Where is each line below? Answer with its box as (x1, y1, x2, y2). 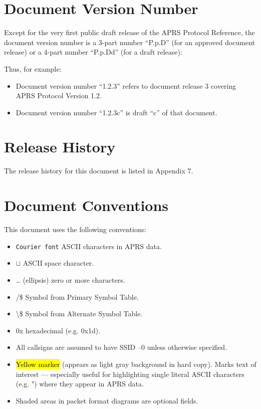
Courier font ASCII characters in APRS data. (16, 241, 162, 251)
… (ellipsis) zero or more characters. (16, 274, 125, 285)
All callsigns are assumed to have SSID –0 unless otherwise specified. (16, 342, 227, 352)
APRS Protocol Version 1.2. (16, 90, 102, 101)
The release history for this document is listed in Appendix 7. (4, 165, 193, 176)
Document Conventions (4, 195, 169, 216)
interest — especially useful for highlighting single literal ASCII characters (16, 368, 244, 379)
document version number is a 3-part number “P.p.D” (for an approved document (4, 37, 255, 47)
